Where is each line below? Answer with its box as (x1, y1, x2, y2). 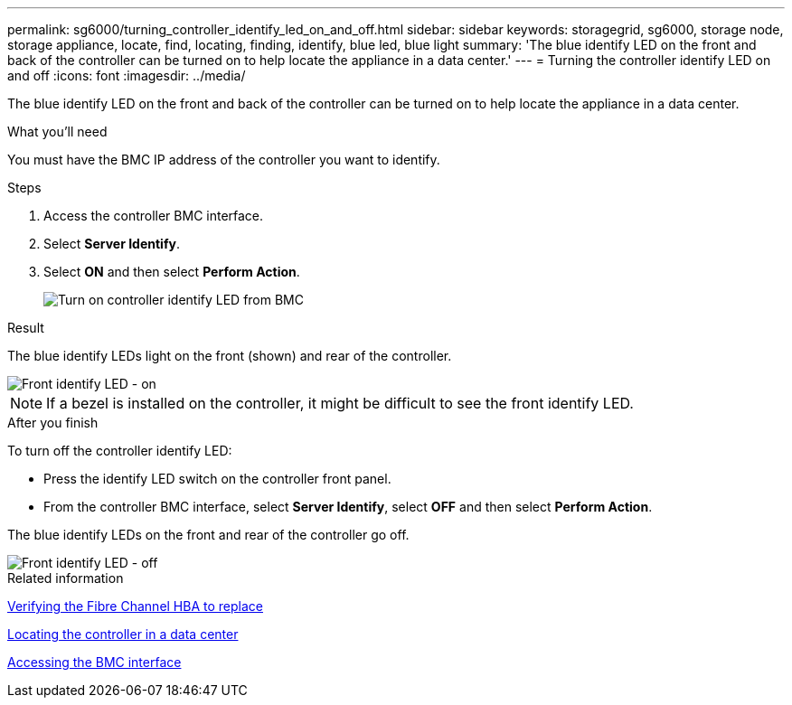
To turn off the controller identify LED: (7, 443, 232, 458)
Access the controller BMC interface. (43, 208, 264, 223)
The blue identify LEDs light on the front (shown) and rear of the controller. (7, 348, 452, 363)
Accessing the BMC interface (7, 654, 182, 670)
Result (7, 320, 44, 335)
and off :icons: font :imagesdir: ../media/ (7, 68, 246, 83)
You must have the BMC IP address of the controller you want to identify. (7, 152, 440, 167)
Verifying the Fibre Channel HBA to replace (7, 598, 263, 614)
